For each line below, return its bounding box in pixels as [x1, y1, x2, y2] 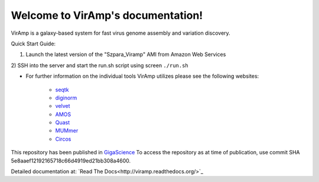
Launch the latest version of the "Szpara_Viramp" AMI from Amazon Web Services [25, 51, 226, 58]
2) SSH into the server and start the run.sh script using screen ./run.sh [11, 62, 188, 69]
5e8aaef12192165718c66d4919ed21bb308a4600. [11, 157, 131, 164]
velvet [55, 102, 70, 110]
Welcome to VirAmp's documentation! [11, 9, 203, 22]
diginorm [55, 94, 77, 101]
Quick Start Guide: [11, 40, 56, 47]
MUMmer [55, 127, 79, 134]
